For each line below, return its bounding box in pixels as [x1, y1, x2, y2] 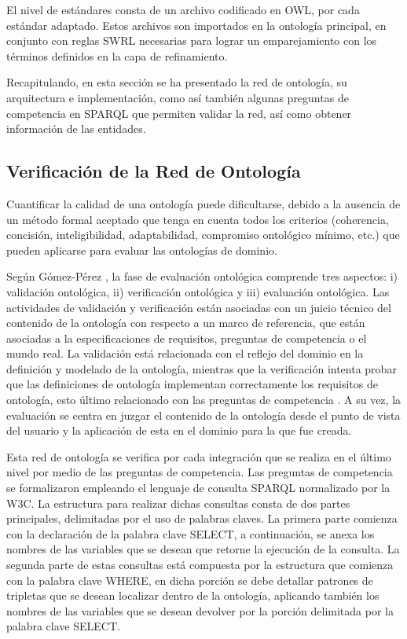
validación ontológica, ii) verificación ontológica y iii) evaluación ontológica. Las [6, 283, 390, 299]
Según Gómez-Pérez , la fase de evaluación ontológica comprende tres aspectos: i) [6, 268, 398, 285]
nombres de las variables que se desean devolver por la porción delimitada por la [6, 602, 394, 619]
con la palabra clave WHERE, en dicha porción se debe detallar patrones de [6, 571, 373, 588]
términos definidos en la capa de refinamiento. [6, 47, 228, 64]
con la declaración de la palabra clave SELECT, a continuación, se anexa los [6, 525, 375, 542]
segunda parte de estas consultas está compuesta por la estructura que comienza [6, 556, 394, 573]
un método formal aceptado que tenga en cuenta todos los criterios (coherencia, [6, 211, 389, 227]
